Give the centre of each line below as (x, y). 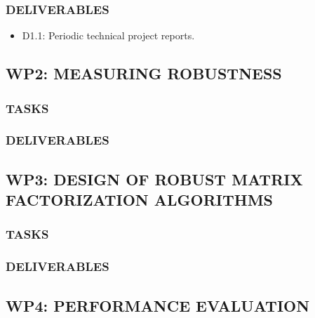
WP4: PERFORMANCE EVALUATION (158, 305)
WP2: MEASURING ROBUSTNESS (144, 73)
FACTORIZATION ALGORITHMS (140, 200)
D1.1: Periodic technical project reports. (108, 35)
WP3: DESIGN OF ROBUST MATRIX (154, 179)
